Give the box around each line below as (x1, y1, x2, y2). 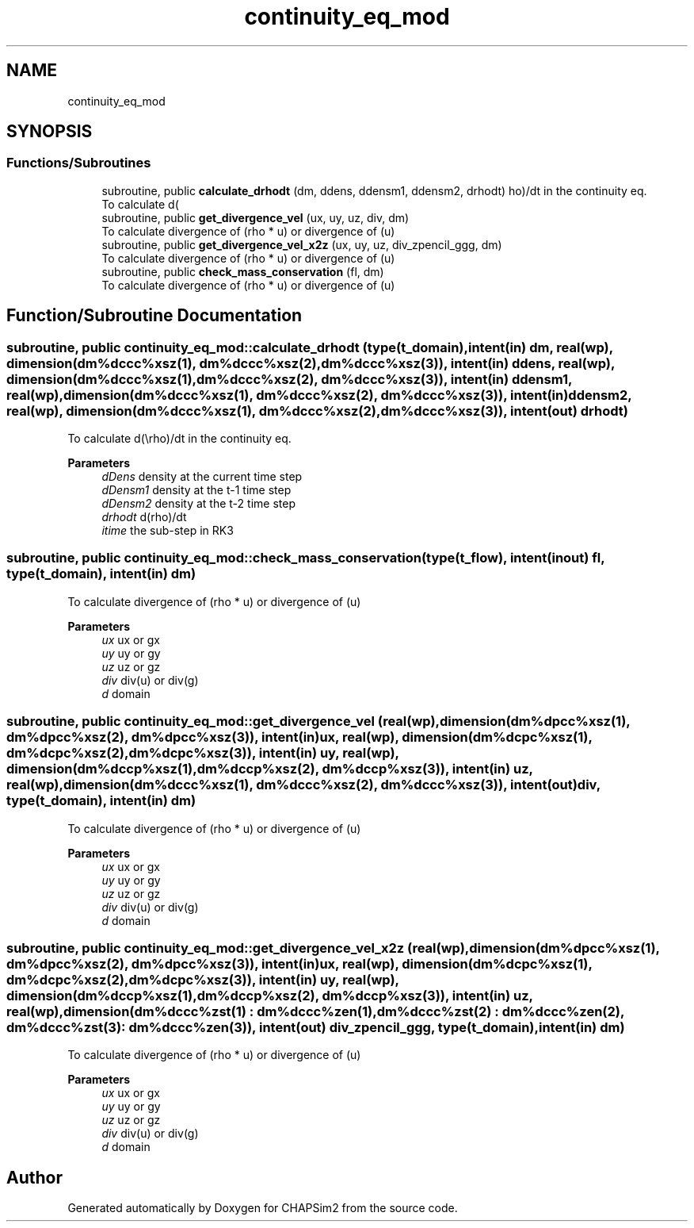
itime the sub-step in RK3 (101, 524, 234, 538)
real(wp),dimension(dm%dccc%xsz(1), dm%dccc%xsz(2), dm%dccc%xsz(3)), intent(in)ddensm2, (6, 386, 632, 403)
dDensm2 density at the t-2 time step (101, 497, 296, 511)
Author (6, 1167, 63, 1188)
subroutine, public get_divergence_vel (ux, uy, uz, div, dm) (101, 210, 410, 224)
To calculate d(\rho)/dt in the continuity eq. (67, 432, 292, 446)
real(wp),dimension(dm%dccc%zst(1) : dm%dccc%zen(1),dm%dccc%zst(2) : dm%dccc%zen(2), (6, 1003, 624, 1019)
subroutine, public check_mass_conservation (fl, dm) (101, 264, 384, 278)
